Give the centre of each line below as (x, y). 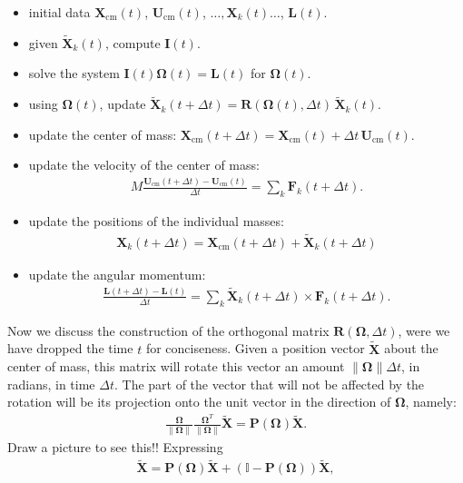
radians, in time (51, 384)
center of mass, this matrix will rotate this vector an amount (176, 366)
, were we (424, 330)
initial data (59, 12)
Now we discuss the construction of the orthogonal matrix (168, 330)
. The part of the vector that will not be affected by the (269, 384)
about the (411, 348)
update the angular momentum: (117, 274)
